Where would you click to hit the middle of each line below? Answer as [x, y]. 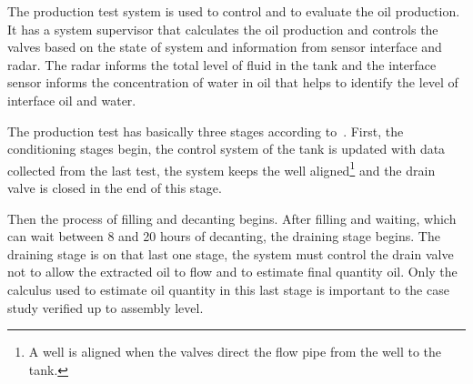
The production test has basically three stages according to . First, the [206, 131]
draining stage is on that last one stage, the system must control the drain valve [231, 253]
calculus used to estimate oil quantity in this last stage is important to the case [228, 289]
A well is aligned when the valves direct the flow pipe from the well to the [235, 352]
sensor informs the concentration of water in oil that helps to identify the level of [233, 82]
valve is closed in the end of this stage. [115, 187]
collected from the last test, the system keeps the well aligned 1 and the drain [221, 168]
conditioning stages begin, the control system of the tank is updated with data [226, 149]
